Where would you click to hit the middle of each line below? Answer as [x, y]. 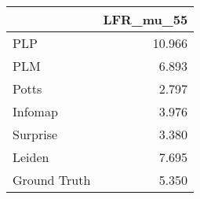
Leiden [31, 157]
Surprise [35, 134]
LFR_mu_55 [145, 19]
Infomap [35, 111]
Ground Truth [52, 180]
